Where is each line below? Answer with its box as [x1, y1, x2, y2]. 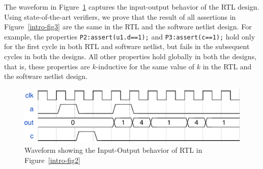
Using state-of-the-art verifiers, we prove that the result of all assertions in [4, 11, 236, 22]
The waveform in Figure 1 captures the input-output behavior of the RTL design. [4, 2, 259, 12]
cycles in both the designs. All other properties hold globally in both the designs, [4, 51, 257, 62]
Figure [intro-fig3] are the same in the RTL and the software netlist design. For [4, 21, 252, 32]
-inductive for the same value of [96, 61, 195, 71]
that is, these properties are [4, 61, 90, 71]
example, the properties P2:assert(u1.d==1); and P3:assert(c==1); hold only [4, 31, 255, 41]
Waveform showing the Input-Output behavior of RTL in [24, 145, 202, 155]
